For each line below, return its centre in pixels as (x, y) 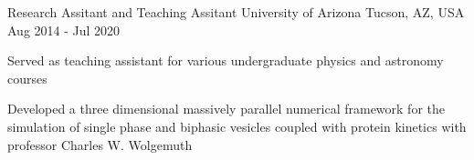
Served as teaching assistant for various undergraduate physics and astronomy (226, 60)
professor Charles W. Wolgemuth (100, 144)
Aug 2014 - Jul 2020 (64, 30)
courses (27, 78)
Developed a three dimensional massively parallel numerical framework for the (226, 109)
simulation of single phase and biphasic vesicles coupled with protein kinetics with (237, 126)
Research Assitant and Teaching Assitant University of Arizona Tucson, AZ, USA (236, 12)
